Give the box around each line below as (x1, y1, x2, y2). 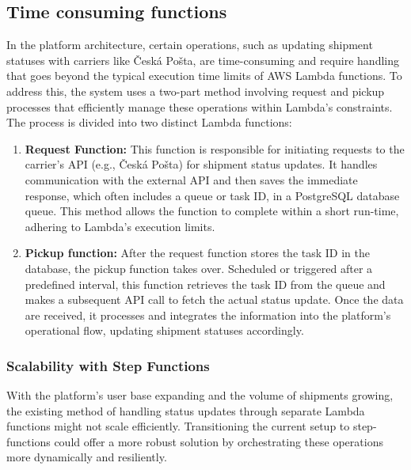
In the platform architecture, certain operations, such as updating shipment (6, 36, 373, 53)
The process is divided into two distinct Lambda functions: (6, 114, 292, 131)
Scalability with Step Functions (6, 355, 210, 375)
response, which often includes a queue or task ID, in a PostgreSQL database (25, 187, 400, 203)
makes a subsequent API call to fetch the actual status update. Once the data (25, 291, 404, 308)
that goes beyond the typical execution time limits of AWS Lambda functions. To (6, 67, 402, 84)
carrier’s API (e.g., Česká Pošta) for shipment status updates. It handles (25, 156, 378, 172)
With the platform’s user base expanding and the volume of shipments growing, (6, 387, 394, 404)
